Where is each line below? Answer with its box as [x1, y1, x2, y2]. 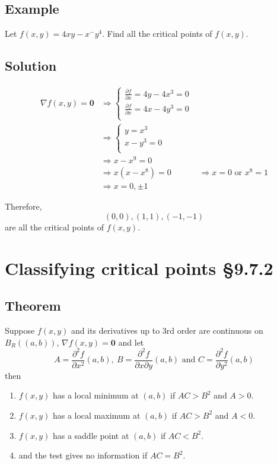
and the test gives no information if [18, 449, 148, 461]
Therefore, [5, 200, 42, 213]
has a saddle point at [52, 429, 129, 441]
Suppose [5, 324, 35, 336]
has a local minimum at [52, 389, 139, 401]
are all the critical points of [5, 220, 104, 233]
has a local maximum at [52, 409, 141, 421]
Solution [5, 56, 57, 75]
